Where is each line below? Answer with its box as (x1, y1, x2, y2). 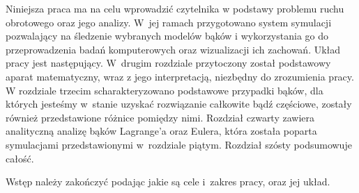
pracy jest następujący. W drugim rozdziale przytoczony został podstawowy (6, 56, 331, 70)
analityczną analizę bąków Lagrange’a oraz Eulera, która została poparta (6, 124, 317, 138)
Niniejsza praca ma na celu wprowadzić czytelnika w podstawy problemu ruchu (6, 1, 344, 15)
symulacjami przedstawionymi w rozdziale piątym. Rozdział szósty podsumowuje (6, 137, 352, 151)
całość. (6, 151, 34, 165)
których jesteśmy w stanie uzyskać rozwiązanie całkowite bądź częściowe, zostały (6, 96, 352, 111)
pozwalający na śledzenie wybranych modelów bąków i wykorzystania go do (6, 28, 328, 43)
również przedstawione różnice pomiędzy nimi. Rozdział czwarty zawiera (6, 110, 315, 124)
